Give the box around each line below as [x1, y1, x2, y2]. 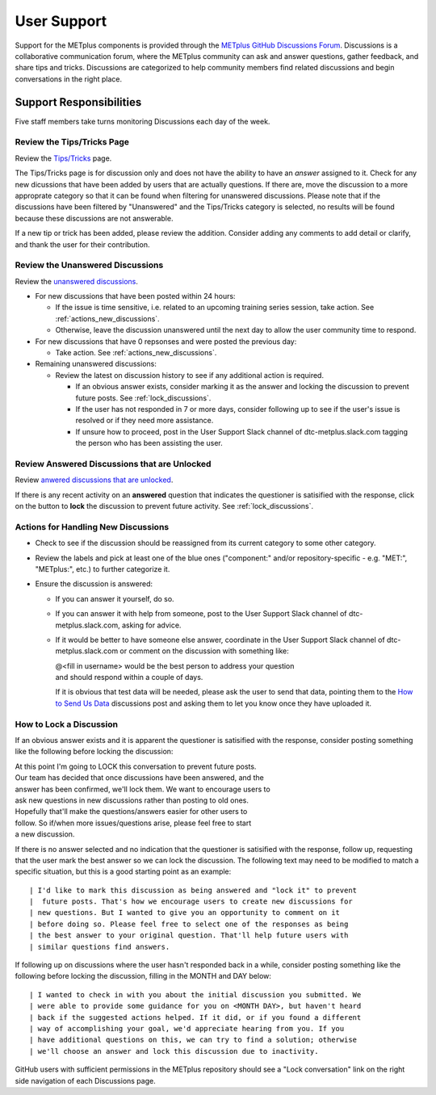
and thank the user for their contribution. [15, 239, 150, 250]
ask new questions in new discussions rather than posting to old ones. [15, 795, 249, 805]
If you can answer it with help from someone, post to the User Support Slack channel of [55, 609, 347, 619]
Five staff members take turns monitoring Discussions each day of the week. [15, 116, 270, 126]
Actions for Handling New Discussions [15, 521, 170, 532]
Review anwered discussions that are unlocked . [15, 475, 174, 485]
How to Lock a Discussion [15, 719, 119, 730]
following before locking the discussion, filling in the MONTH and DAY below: [15, 971, 272, 981]
